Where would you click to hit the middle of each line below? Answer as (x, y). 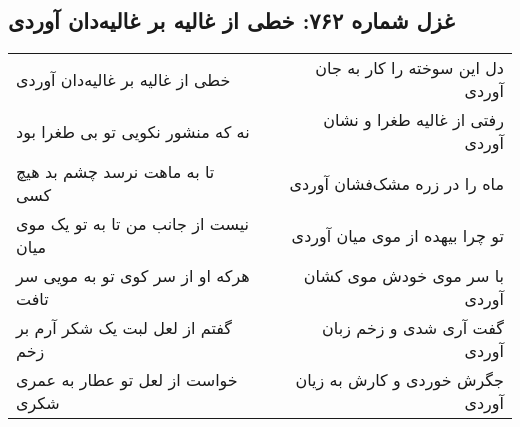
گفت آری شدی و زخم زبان (413, 328)
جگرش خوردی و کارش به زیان (399, 380)
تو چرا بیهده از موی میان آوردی (397, 235)
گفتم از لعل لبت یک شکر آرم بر (124, 328)
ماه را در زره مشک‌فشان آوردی (396, 183)
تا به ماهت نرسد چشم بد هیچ (115, 172)
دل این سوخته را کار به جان (409, 68)
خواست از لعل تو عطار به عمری (127, 380)
